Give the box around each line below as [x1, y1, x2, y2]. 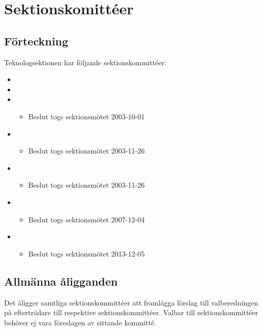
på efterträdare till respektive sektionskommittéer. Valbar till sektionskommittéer [4, 307, 258, 318]
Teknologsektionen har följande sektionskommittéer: [4, 57, 166, 67]
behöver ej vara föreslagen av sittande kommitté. [4, 317, 156, 327]
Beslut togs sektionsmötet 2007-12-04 [28, 214, 145, 224]
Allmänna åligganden [4, 273, 118, 289]
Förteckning [4, 33, 68, 48]
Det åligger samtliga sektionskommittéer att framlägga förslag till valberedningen [4, 297, 258, 308]
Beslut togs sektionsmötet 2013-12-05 [28, 248, 145, 259]
